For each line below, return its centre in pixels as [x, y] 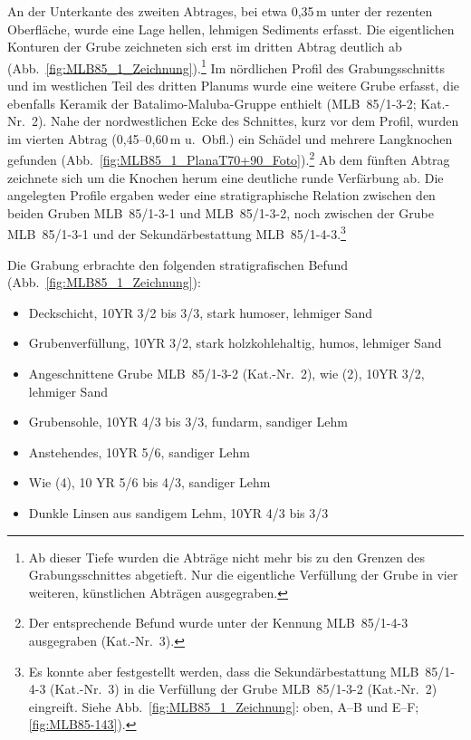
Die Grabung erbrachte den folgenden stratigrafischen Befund [178, 264]
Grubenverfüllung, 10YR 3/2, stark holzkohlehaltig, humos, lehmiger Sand [235, 343]
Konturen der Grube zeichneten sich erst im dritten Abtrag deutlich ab [205, 47]
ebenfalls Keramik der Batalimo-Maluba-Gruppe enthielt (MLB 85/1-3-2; [212, 103]
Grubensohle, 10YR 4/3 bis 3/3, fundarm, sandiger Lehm [188, 422]
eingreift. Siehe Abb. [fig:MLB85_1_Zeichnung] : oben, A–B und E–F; [224, 706]
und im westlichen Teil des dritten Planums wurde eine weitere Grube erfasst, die [234, 86]
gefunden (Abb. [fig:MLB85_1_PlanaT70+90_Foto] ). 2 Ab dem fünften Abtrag [229, 159]
